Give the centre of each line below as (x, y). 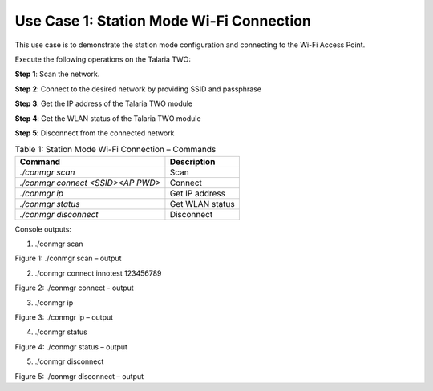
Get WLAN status (202, 204)
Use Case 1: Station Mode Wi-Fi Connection (163, 21)
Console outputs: (43, 229)
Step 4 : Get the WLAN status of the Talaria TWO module (108, 118)
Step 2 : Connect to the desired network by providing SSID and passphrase (138, 89)
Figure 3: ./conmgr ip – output (64, 317)
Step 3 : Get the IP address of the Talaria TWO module (104, 103)
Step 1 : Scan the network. (57, 74)
